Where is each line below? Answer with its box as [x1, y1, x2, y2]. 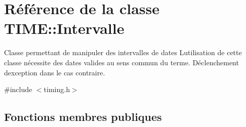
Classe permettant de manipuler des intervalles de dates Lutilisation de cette [4, 47, 242, 58]
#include [4, 84, 32, 95]
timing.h [44, 84, 70, 95]
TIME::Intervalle [4, 18, 125, 38]
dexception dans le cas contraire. [4, 67, 105, 77]
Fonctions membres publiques [4, 109, 162, 124]
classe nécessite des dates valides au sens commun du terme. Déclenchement [4, 57, 239, 67]
